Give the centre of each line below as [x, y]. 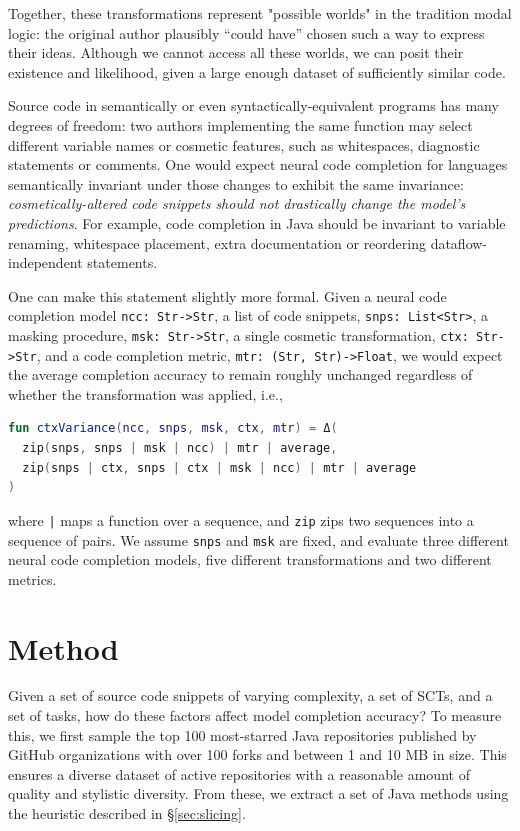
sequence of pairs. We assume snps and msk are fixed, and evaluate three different [258, 539]
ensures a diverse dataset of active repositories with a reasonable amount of [239, 773]
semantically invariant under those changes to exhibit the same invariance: [236, 183]
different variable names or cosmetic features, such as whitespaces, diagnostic [244, 144]
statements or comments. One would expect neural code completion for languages [258, 164]
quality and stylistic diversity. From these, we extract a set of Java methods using [258, 793]
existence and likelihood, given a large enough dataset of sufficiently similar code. [257, 71]
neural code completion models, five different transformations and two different [250, 559]
